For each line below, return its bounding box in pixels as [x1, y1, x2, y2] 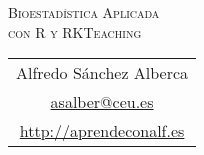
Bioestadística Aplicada [8, 2, 160, 22]
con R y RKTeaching [8, 21, 142, 42]
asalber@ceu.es [50, 90, 154, 114]
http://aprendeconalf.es [19, 119, 185, 143]
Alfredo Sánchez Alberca [16, 61, 189, 85]
